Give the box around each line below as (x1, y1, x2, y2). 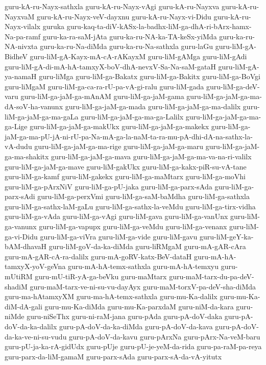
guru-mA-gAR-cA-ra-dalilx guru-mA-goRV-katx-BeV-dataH (5, 251, 192, 261)
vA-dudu (5, 141, 32, 152)
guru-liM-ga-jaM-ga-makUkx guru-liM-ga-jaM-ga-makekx (30, 121, 209, 132)
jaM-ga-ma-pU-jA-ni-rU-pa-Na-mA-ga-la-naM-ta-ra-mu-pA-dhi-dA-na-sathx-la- (5, 131, 253, 141)
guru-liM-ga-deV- (206, 81, 260, 91)
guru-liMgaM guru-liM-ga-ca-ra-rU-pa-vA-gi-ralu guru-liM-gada (5, 81, 204, 91)
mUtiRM (5, 271, 33, 282)
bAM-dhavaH (5, 241, 47, 252)
